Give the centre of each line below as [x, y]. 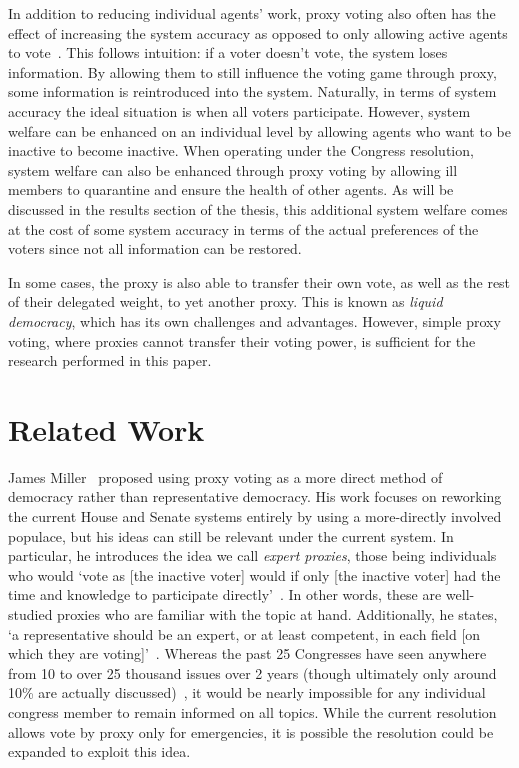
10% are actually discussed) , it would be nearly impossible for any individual [247, 692]
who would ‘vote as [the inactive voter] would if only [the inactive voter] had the [254, 574]
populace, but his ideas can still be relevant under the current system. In [231, 535]
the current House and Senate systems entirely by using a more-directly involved [255, 516]
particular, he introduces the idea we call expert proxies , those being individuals [252, 555]
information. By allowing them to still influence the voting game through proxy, [252, 71]
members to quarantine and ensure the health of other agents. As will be [231, 189]
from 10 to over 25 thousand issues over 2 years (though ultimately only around [252, 672]
